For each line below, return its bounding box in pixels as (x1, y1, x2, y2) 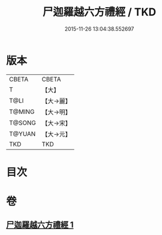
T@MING (9, 107, 35, 116)
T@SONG (9, 119, 37, 127)
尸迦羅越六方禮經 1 (6, 220, 74, 230)
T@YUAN (9, 129, 36, 138)
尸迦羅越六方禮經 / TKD (42, 5, 157, 19)
